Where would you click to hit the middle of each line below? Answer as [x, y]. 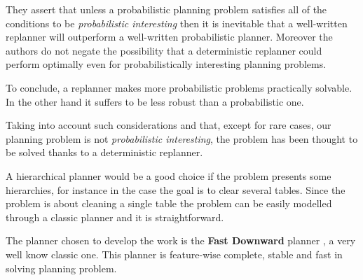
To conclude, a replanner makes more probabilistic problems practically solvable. [179, 87]
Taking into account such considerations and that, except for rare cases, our [169, 125]
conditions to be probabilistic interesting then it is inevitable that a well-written [177, 23]
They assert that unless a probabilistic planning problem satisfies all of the [166, 9]
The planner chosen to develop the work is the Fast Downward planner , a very [181, 240]
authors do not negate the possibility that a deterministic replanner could [164, 50]
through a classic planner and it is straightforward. [115, 217]
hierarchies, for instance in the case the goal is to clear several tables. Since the [176, 189]
